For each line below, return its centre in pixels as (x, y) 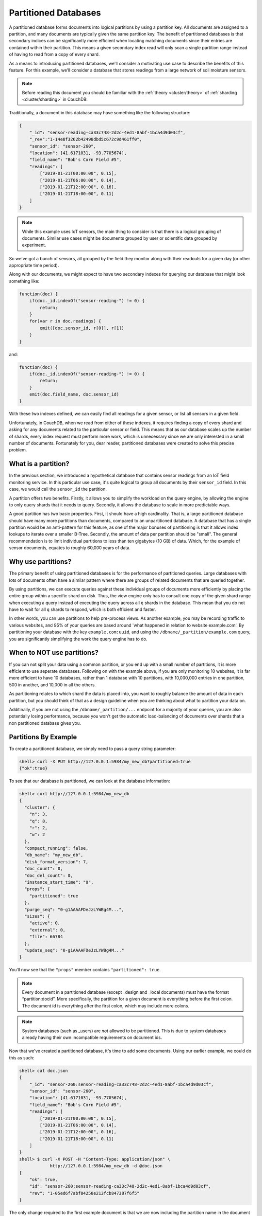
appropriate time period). (34, 266)
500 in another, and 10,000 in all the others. (52, 685)
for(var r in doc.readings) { (65, 321)
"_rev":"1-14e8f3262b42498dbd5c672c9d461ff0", (86, 139)
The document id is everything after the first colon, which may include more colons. (106, 1006)
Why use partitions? (40, 562)
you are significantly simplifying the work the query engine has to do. (78, 639)
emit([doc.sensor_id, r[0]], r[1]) (82, 328)
